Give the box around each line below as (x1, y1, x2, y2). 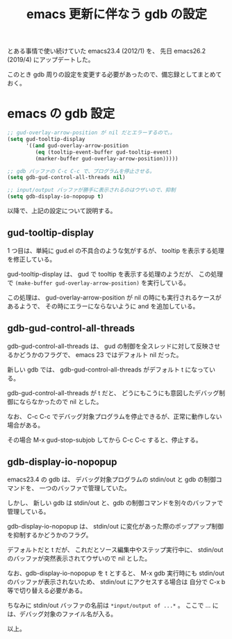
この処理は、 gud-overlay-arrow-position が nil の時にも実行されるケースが (7, 293, 222, 301)
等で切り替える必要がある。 (7, 586, 87, 595)
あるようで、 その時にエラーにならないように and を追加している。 (7, 301, 199, 310)
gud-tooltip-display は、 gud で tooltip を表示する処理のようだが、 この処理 (7, 269, 224, 278)
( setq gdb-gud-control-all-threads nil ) (7, 174, 126, 181)
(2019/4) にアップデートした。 (7, 56, 94, 64)
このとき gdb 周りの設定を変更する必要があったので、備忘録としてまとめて (7, 70, 222, 78)
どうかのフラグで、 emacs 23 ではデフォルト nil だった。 (19, 350, 183, 358)
